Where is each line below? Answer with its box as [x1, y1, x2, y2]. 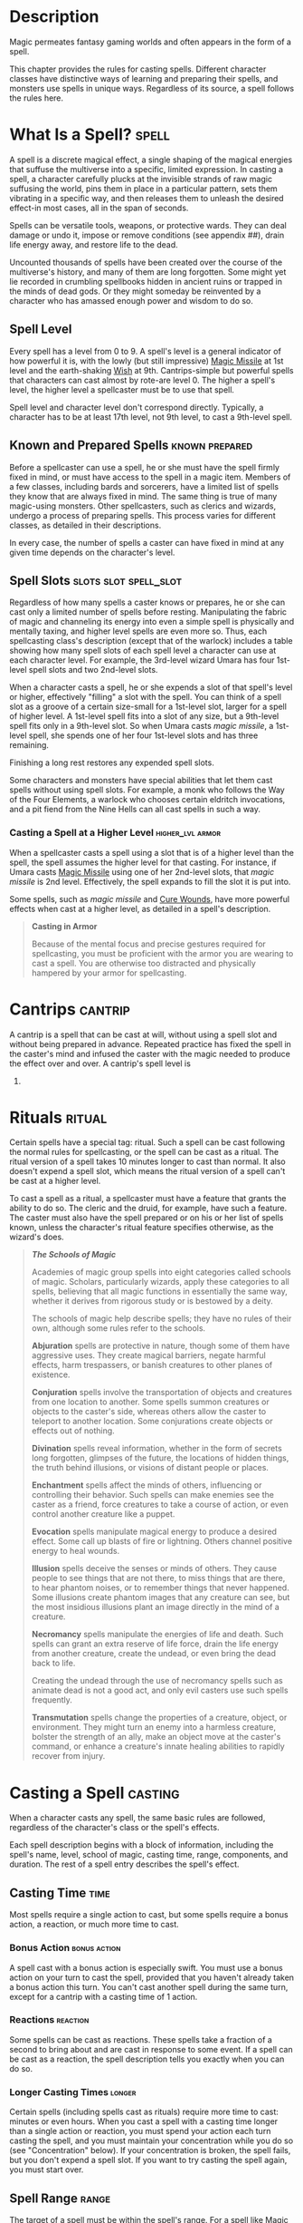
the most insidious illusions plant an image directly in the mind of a [31, 1602, 280, 1613]
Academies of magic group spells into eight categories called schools [31, 1267, 291, 1277]
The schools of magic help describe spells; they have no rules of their [31, 1313, 292, 1325]
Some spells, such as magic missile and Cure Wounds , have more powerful [9, 893, 290, 904]
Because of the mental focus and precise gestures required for [31, 938, 267, 949]
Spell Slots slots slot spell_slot [9, 573, 183, 588]
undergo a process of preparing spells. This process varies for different [9, 510, 276, 520]
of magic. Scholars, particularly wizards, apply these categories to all [31, 1277, 289, 1287]
